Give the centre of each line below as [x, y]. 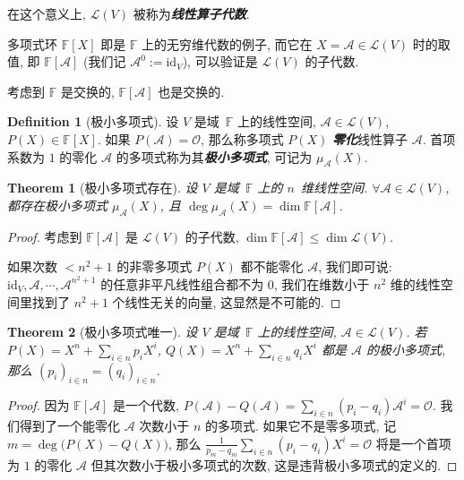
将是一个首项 [413, 443]
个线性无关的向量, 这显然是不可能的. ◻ [227, 301]
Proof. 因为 [39, 405]
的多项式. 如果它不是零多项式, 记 [301, 426]
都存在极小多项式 [57, 205]
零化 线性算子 [370, 138]
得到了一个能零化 [69, 426]
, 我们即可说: [355, 266]
